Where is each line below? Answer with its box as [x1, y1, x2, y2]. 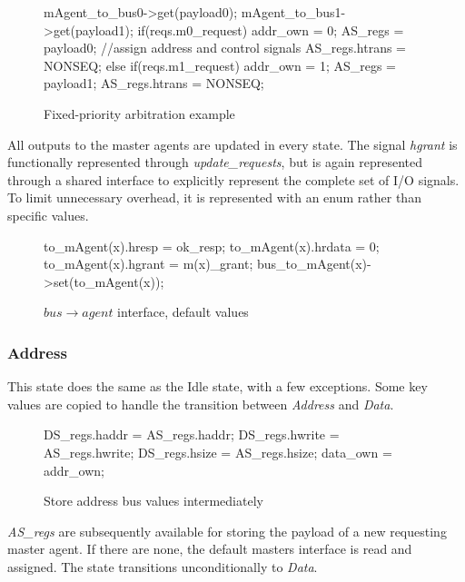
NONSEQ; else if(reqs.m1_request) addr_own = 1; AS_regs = [44, 55, 396, 74]
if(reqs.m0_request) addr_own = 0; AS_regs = [137, 20, 404, 39]
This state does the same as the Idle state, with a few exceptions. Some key [7, 377, 428, 396]
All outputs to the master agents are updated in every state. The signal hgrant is [7, 134, 458, 153]
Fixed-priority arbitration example [44, 104, 235, 123]
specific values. [7, 205, 89, 224]
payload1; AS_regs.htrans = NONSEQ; [44, 74, 264, 93]
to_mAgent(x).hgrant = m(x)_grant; [44, 254, 253, 273]
